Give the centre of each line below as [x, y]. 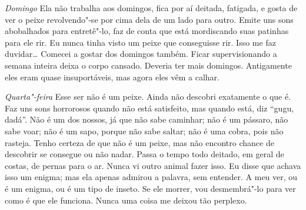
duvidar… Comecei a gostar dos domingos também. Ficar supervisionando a [141, 54]
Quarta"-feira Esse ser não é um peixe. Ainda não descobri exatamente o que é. [148, 96]
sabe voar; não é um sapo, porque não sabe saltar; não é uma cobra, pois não [144, 131]
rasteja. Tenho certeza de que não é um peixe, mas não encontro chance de [139, 142]
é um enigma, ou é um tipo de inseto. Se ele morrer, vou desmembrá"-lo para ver [150, 188]
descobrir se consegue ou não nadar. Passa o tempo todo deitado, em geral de [144, 154]
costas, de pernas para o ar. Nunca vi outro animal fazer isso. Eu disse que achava [153, 165]
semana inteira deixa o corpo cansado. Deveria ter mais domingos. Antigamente [148, 65]
